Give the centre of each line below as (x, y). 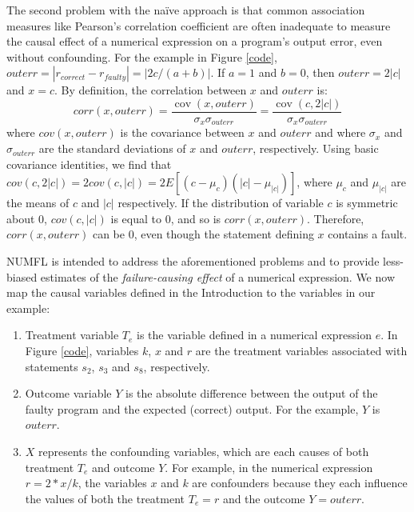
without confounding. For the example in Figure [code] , (142, 56)
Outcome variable (68, 393)
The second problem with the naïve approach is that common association (186, 10)
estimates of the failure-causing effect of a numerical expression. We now (218, 276)
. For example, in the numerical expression (269, 467)
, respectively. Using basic (316, 148)
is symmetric (367, 203)
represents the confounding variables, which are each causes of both (204, 451)
